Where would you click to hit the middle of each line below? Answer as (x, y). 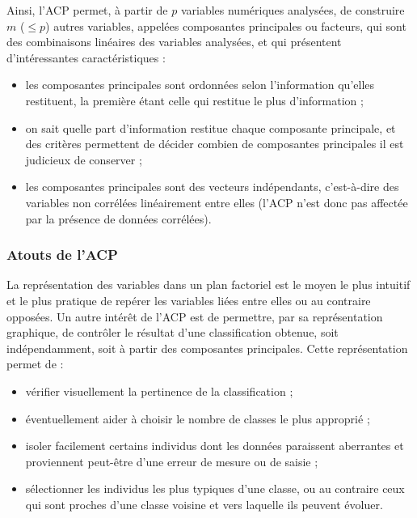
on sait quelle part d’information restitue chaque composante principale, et (211, 127)
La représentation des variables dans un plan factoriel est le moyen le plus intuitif (208, 284)
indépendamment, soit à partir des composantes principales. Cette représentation (207, 348)
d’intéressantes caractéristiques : (86, 57)
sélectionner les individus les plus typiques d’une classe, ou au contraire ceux (215, 488)
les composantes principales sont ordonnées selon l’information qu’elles (200, 85)
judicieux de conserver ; (84, 159)
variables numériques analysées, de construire (293, 10)
